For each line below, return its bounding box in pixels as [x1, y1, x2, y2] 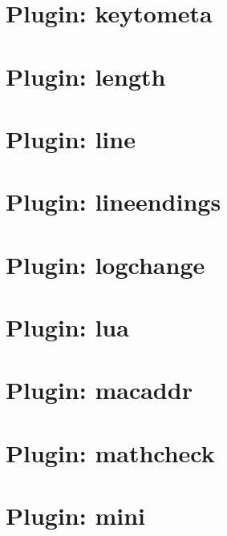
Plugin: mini [6, 499, 145, 532]
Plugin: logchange [6, 248, 205, 280]
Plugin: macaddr [6, 373, 193, 406]
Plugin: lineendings [6, 185, 221, 218]
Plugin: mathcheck [6, 436, 215, 469]
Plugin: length [6, 59, 166, 92]
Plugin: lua [6, 311, 129, 344]
